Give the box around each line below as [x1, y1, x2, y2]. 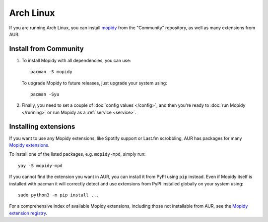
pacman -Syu [30, 91, 60, 97]
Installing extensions [9, 122, 75, 131]
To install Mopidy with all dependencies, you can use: [21, 57, 132, 63]
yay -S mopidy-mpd [18, 163, 63, 168]
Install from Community [9, 44, 84, 53]
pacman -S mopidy [30, 69, 72, 75]
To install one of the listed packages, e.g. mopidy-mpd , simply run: [9, 151, 146, 157]
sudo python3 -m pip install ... [18, 192, 99, 198]
